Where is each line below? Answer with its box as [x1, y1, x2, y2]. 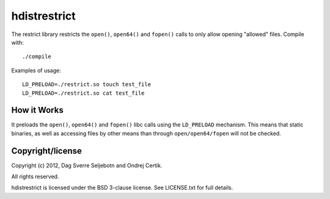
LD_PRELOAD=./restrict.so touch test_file [22, 81, 152, 88]
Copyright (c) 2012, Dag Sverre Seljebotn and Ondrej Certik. [11, 162, 163, 169]
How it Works [11, 105, 64, 115]
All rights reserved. [11, 173, 59, 180]
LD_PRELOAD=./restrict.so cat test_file [22, 89, 145, 96]
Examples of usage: [11, 67, 61, 74]
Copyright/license [11, 145, 82, 156]
